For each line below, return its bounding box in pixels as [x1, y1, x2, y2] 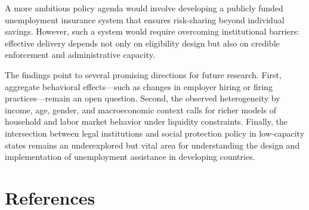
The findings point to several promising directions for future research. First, [5, 68, 282, 81]
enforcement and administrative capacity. [5, 48, 155, 61]
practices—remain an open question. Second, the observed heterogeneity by [5, 92, 280, 104]
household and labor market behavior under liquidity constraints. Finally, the [5, 115, 288, 128]
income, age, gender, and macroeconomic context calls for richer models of [5, 103, 276, 116]
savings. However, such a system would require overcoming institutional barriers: [5, 25, 299, 38]
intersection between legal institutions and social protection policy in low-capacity [5, 126, 305, 139]
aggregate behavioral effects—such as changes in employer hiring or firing [5, 80, 273, 92]
